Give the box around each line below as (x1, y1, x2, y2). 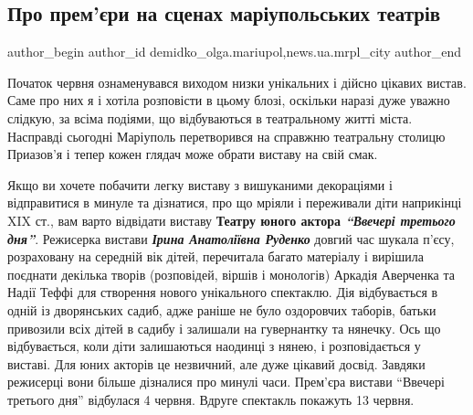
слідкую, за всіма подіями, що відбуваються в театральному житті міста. (7, 108, 413, 127)
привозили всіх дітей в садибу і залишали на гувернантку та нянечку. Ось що (7, 318, 441, 337)
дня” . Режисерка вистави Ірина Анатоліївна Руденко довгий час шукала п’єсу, (7, 229, 455, 248)
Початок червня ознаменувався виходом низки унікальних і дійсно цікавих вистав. (7, 72, 467, 91)
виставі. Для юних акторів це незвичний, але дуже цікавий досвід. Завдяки (7, 354, 426, 373)
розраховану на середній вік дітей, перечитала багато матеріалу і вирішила (7, 247, 424, 266)
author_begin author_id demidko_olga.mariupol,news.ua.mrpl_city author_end (7, 42, 461, 61)
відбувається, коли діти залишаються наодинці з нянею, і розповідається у (7, 336, 421, 356)
